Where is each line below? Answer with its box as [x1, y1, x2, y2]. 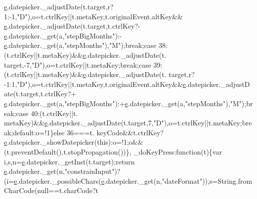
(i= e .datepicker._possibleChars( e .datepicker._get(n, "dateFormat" [4, 175, 203, 186]
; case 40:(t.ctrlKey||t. [14, 108, 78, 118]
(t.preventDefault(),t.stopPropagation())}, [4, 146, 131, 157]
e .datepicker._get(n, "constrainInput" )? [4, 166, 121, 176]
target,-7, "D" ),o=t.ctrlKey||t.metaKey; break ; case [4, 59, 151, 70]
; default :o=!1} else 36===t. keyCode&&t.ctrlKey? [11, 127, 164, 137]
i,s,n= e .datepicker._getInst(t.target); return [4, 156, 135, 166]
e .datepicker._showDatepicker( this [4, 137, 108, 147]
